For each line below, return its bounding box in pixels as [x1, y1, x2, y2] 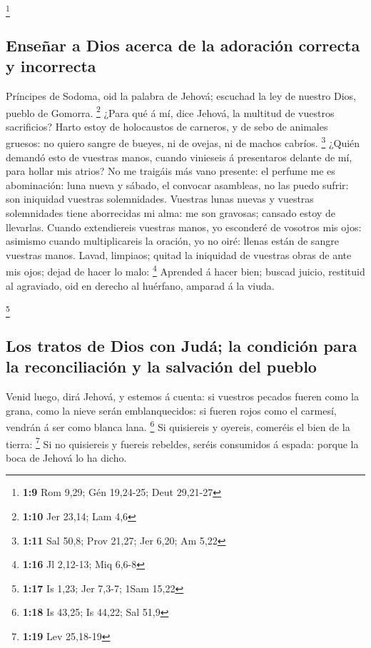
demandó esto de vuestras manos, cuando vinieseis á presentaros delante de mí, [6, 149, 352, 164]
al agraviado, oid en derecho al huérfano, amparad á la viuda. [6, 278, 275, 293]
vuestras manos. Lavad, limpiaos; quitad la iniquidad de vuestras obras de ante [6, 247, 352, 262]
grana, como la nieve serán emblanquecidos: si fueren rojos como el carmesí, [6, 403, 337, 417]
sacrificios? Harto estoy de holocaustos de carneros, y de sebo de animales [6, 118, 328, 133]
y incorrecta [6, 55, 96, 77]
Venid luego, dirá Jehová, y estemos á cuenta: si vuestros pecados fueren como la [6, 389, 359, 404]
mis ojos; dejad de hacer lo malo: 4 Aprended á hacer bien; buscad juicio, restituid [6, 262, 365, 279]
